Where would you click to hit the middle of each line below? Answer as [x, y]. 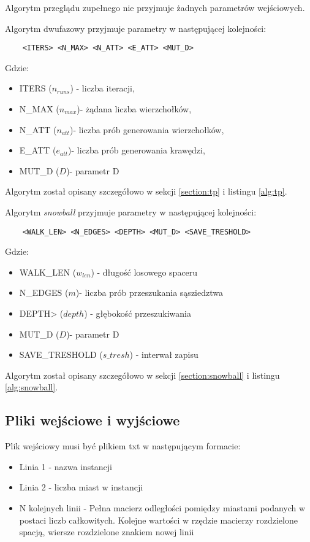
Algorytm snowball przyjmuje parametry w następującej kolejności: [131, 212]
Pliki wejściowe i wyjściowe [93, 420]
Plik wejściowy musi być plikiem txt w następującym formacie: [123, 446]
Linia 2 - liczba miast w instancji [81, 487]
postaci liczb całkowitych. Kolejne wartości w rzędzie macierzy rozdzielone [158, 520]
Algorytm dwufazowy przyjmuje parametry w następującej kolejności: [136, 28]
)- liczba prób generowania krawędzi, [137, 150]
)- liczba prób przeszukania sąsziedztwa [149, 292]
